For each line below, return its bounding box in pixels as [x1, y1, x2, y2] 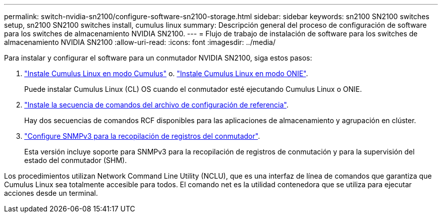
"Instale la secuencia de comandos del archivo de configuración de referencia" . [24, 100, 289, 109]
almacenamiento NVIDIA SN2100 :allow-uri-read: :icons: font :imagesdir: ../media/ [4, 38, 275, 46]
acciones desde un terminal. [4, 189, 98, 197]
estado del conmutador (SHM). [24, 156, 127, 165]
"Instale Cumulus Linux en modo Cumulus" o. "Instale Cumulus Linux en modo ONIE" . [24, 69, 308, 78]
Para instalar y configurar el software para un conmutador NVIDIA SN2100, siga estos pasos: [4, 53, 312, 62]
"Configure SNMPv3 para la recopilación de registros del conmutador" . [24, 132, 260, 140]
